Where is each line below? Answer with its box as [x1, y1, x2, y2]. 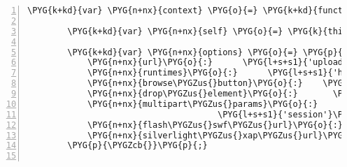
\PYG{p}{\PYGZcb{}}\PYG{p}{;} [67, 140, 208, 151]
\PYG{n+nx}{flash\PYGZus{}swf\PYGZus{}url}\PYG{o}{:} [87, 119, 344, 130]
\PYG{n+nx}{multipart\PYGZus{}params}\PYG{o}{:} [87, 99, 318, 109]
